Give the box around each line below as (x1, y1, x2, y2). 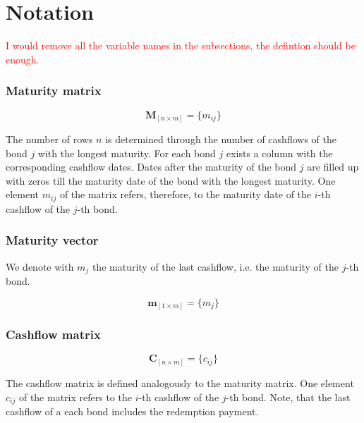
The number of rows (6, 132, 93, 147)
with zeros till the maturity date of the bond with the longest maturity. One (6, 173, 336, 188)
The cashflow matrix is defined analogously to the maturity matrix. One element (6, 375, 354, 390)
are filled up (307, 159, 359, 174)
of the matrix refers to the (18, 389, 132, 404)
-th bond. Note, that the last (226, 389, 351, 404)
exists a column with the (226, 145, 333, 160)
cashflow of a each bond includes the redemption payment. (6, 404, 259, 419)
